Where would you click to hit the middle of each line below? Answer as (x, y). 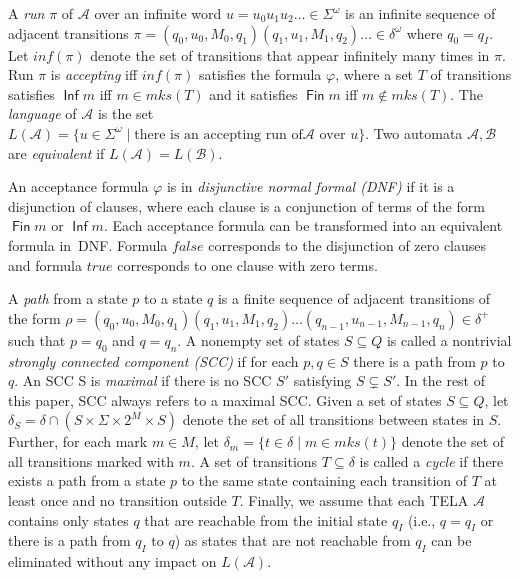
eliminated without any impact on (112, 561)
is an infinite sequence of (420, 13)
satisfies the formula (260, 74)
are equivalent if (56, 152)
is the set (125, 113)
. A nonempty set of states (258, 339)
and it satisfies (253, 93)
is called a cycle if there (431, 460)
